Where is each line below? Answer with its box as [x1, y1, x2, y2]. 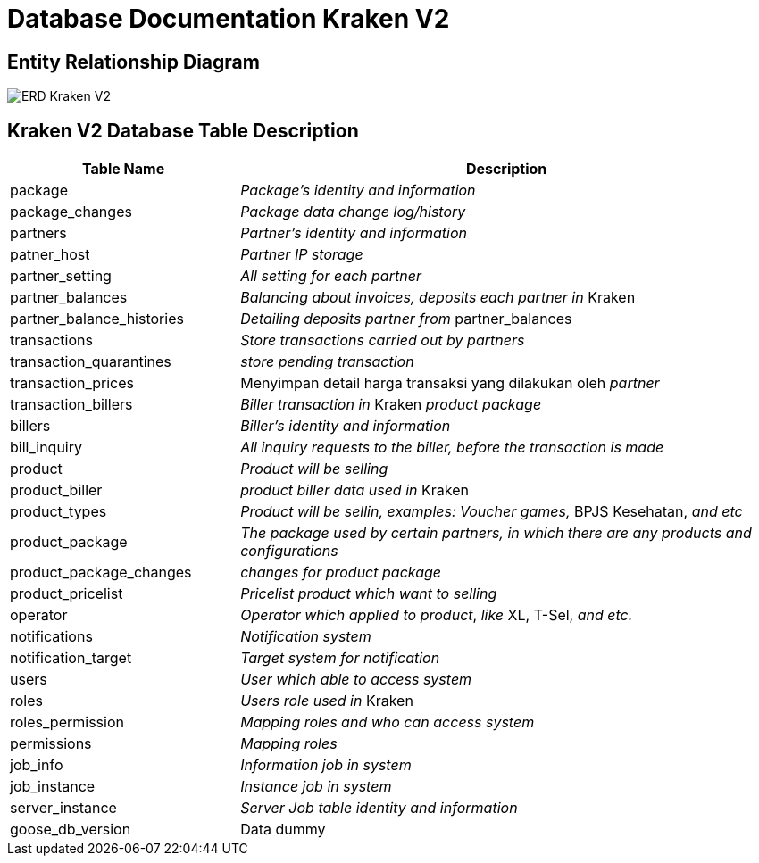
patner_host [10, 245, 90, 264]
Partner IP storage [240, 245, 363, 264]
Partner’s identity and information [240, 224, 468, 243]
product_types [10, 502, 107, 521]
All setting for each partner [240, 267, 421, 286]
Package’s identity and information [240, 181, 476, 200]
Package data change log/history [240, 203, 466, 221]
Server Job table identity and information [240, 799, 518, 817]
